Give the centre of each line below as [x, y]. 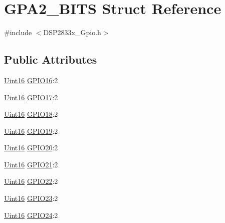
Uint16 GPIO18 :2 [31, 114]
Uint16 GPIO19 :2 [31, 131]
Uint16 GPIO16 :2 [31, 80]
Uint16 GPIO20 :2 [31, 148]
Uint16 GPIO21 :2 [31, 164]
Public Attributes [51, 59]
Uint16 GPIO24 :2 [31, 215]
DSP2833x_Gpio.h [72, 32]
